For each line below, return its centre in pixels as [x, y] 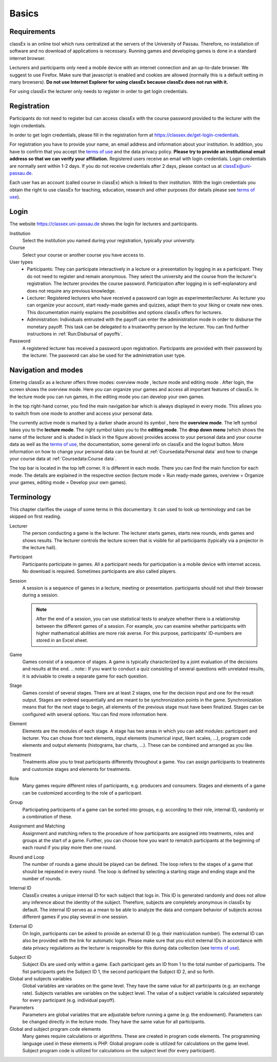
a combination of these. [47, 817]
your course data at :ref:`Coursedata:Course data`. [63, 458]
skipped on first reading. [35, 516]
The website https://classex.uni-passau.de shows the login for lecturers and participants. [104, 224]
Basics [24, 13]
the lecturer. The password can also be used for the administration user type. [104, 355]
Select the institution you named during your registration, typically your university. [109, 240]
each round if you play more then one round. [70, 847]
